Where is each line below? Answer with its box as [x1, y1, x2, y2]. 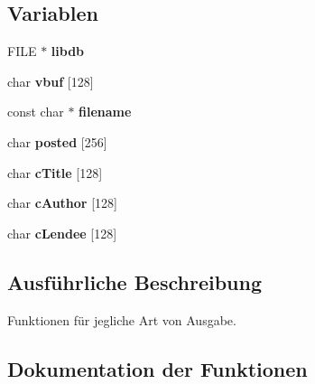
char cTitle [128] [7, 163, 103, 182]
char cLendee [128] [7, 223, 117, 242]
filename [79, 102, 132, 121]
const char [7, 102, 64, 121]
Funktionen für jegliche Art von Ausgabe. [7, 310, 236, 329]
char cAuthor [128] [7, 193, 117, 212]
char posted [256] [7, 132, 107, 151]
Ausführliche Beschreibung [7, 267, 262, 295]
